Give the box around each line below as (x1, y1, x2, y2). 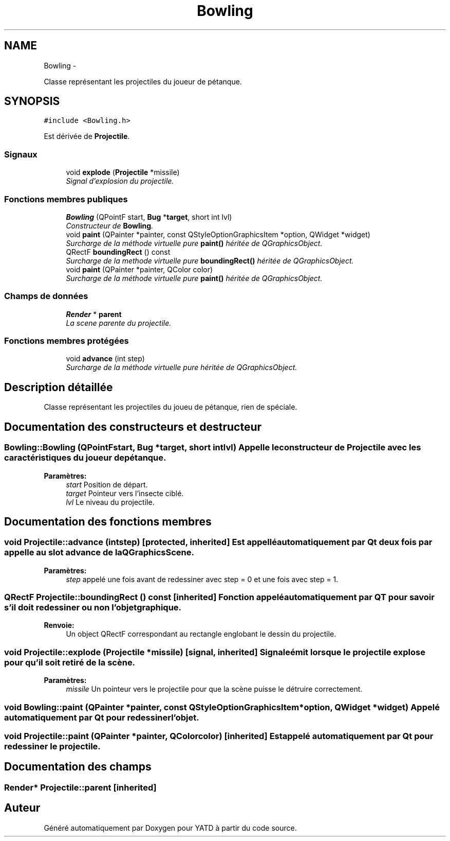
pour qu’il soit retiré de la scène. (4, 657, 136, 668)
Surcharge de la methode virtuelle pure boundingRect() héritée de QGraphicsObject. (66, 256, 354, 265)
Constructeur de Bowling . (66, 221, 154, 230)
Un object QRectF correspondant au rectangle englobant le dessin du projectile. (66, 629, 336, 639)
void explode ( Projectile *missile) (66, 168, 180, 177)
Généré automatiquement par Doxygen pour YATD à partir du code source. (44, 823, 297, 832)
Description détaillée (4, 380, 113, 394)
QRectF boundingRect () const (66, 247, 171, 256)
